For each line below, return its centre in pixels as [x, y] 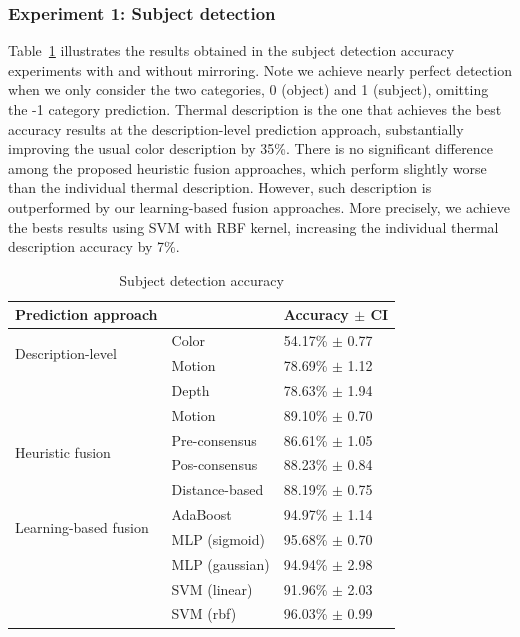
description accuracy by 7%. [94, 246]
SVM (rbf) [204, 613]
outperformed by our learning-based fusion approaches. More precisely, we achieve [259, 206]
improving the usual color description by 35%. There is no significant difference [251, 148]
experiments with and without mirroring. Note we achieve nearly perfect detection [260, 69]
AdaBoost [201, 514]
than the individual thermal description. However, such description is [220, 187]
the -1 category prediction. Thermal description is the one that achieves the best [255, 109]
